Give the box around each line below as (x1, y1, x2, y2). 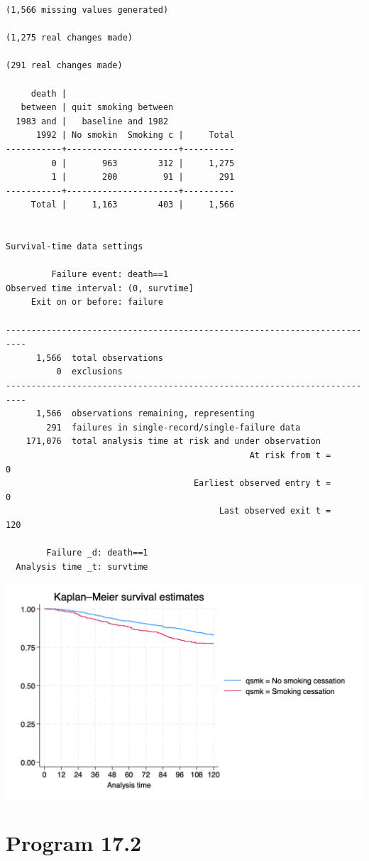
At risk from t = (249, 450, 331, 460)
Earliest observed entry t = (193, 478, 331, 489)
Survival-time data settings (6, 242, 143, 252)
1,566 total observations (35, 352, 163, 363)
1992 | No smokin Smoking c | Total (35, 130, 235, 141)
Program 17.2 (6, 828, 142, 857)
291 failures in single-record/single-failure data (46, 422, 301, 433)
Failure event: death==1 (51, 269, 169, 280)
